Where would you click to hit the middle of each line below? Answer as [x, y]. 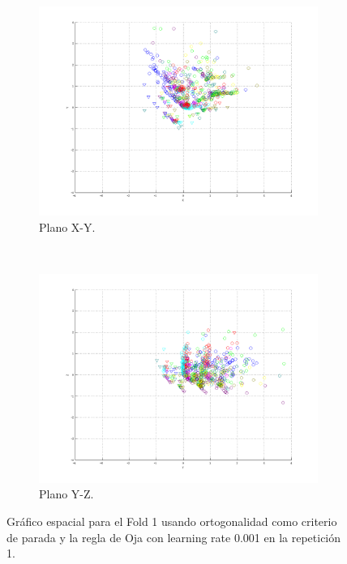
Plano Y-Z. [66, 494]
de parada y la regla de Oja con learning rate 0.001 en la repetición [174, 537]
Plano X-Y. [67, 226]
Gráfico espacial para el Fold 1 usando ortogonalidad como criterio [172, 521]
